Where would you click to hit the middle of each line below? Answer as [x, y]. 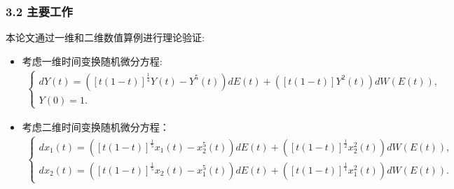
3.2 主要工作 [39, 11]
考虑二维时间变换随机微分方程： [96, 127]
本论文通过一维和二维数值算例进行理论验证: [105, 37]
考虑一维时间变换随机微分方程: [92, 61]
